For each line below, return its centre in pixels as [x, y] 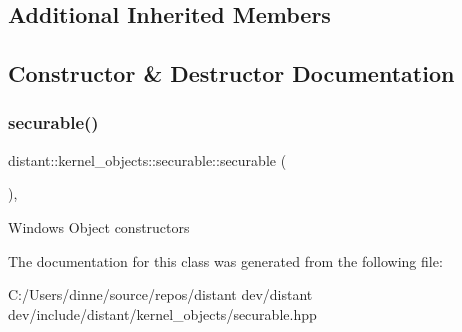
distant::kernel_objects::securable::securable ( [147, 159]
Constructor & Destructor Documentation [231, 73]
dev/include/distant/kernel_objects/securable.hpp [162, 313]
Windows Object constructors [99, 226]
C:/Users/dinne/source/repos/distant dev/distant [160, 294]
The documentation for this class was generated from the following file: [225, 260]
